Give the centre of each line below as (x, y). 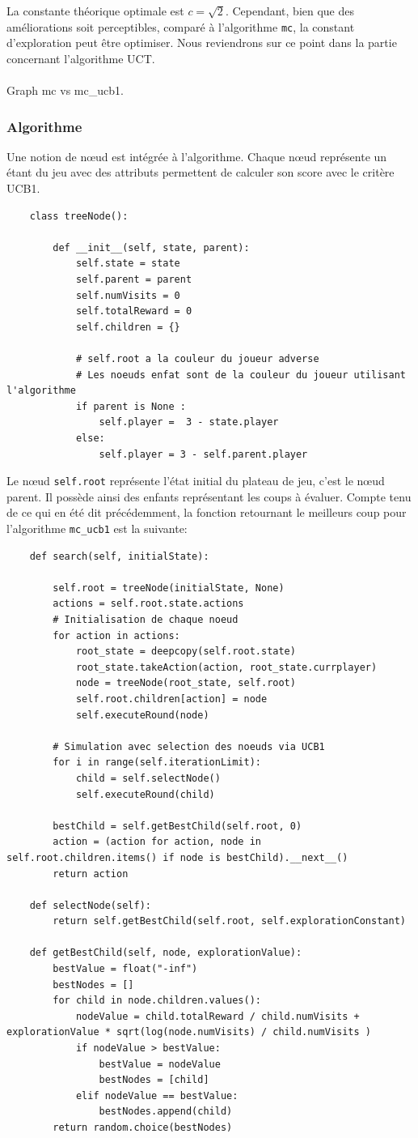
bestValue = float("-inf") (125, 969)
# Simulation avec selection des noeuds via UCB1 (189, 746)
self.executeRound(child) (145, 794)
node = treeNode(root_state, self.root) (186, 683)
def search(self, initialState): (119, 556)
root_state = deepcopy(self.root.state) (186, 652)
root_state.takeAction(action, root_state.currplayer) (226, 667)
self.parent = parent (134, 279)
